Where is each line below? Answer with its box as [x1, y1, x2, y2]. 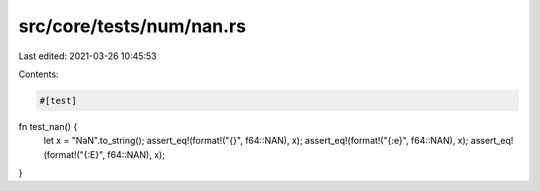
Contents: [18, 68, 59, 80]
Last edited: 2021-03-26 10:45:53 [18, 50, 157, 62]
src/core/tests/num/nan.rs [18, 15, 247, 37]
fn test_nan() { [18, 120, 78, 132]
